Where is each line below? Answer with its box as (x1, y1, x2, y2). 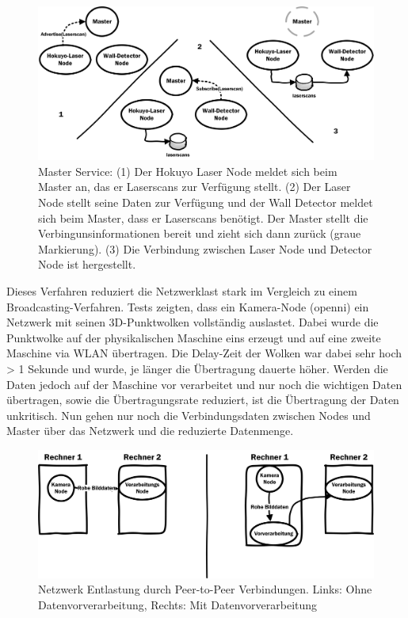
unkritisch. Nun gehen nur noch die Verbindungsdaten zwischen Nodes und (6, 406, 371, 423)
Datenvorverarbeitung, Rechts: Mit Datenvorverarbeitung (38, 596, 318, 612)
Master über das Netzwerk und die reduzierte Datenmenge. (6, 422, 294, 439)
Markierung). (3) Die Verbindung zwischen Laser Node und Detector (38, 240, 372, 257)
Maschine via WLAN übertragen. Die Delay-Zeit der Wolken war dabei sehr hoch (6, 345, 402, 361)
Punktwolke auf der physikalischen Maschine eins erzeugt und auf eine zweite (6, 329, 381, 345)
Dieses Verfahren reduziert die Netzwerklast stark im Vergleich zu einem (6, 282, 357, 299)
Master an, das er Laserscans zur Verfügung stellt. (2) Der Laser (38, 178, 351, 195)
